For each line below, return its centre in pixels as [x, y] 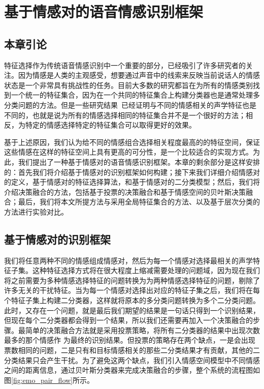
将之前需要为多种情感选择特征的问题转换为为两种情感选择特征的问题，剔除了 [132, 280]
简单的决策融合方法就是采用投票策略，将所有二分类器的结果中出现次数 [142, 330]
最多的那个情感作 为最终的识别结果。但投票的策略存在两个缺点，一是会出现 [130, 340]
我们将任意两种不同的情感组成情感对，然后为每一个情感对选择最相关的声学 [128, 260]
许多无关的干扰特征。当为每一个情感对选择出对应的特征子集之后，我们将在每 [132, 290]
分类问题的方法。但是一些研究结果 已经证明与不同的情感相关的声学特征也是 [130, 104]
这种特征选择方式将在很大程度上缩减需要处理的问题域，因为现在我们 [146, 270]
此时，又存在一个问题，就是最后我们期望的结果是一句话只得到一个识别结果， [132, 310]
